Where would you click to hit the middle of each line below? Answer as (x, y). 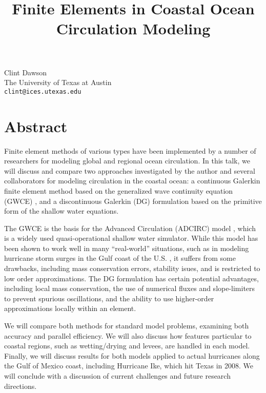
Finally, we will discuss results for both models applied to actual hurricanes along (132, 355)
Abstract (36, 126)
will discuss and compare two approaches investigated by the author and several (130, 170)
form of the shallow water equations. (62, 211)
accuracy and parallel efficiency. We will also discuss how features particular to (128, 335)
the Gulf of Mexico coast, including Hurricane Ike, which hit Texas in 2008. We (129, 366)
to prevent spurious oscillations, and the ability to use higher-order (109, 298)
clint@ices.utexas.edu (43, 91)
